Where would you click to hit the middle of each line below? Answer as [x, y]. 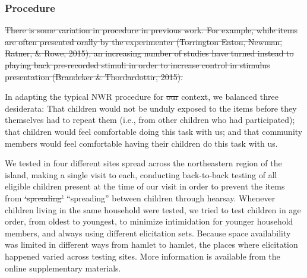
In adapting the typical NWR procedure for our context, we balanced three [142, 97]
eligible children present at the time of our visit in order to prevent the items [145, 186]
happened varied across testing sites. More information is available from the [143, 256]
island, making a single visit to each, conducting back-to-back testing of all [141, 174]
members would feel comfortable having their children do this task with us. [141, 143]
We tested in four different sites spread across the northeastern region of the [143, 163]
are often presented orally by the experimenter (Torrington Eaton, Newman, [144, 41]
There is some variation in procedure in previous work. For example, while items [151, 30]
